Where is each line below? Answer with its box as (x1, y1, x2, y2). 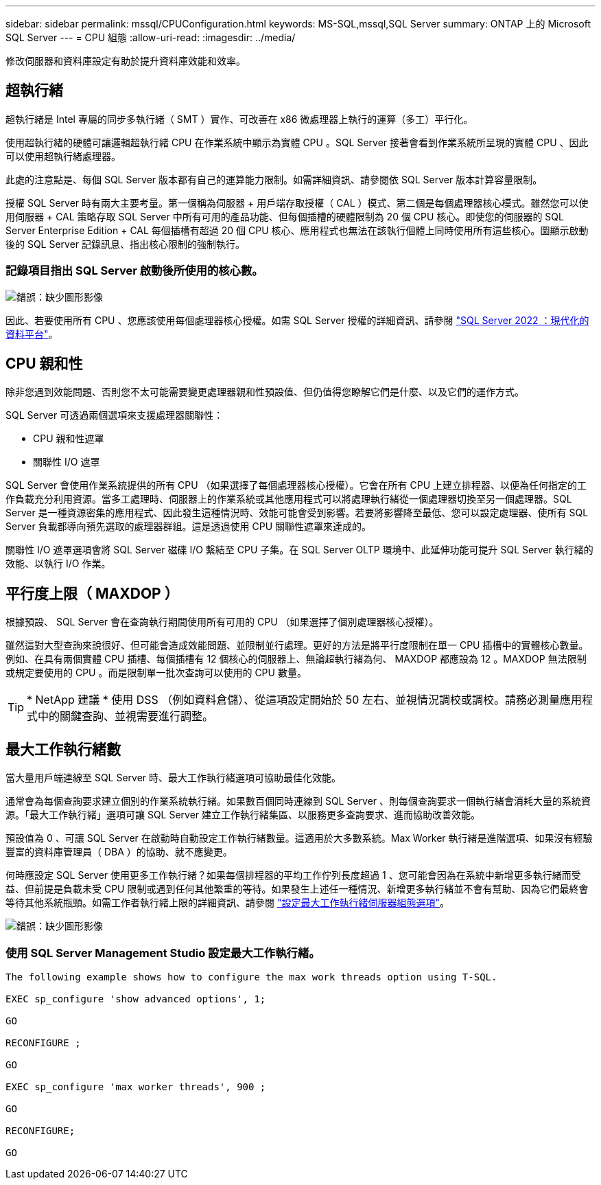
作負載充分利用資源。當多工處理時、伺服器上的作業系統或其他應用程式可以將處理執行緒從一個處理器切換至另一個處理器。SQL (5, 493, 572, 505)
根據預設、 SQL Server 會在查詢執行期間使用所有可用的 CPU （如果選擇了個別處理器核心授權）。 (5, 616, 439, 628)
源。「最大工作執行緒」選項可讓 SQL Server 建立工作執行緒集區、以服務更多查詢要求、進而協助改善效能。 (5, 809, 481, 821)
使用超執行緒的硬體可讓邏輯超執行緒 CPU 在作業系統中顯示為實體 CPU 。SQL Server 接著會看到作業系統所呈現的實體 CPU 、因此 (5, 136, 589, 148)
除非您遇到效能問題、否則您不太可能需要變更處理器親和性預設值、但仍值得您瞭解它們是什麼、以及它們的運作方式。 (5, 386, 524, 398)
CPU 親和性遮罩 (33, 433, 104, 445)
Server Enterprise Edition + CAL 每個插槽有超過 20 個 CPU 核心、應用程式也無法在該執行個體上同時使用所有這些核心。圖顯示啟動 (5, 224, 589, 236)
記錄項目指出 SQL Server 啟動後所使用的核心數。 (5, 264, 263, 278)
